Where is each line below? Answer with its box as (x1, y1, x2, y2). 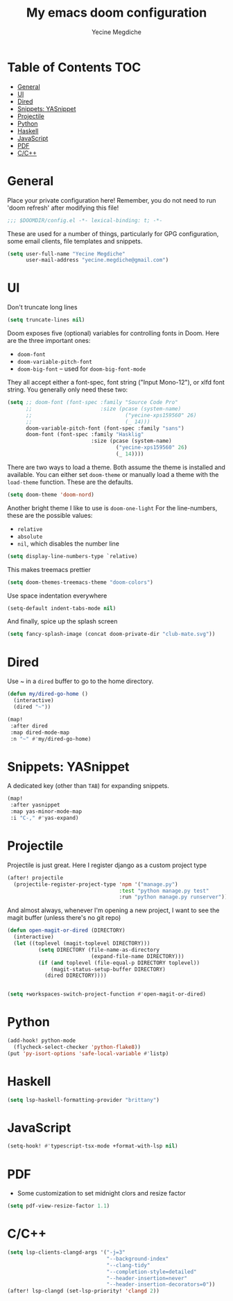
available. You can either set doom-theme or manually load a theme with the (7, 470, 219, 478)
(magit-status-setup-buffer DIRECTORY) (51, 966, 166, 973)
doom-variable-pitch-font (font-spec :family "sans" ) (25, 425, 185, 432)
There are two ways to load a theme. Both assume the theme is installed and (7, 463, 225, 471)
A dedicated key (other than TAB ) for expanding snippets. (7, 782, 170, 790)
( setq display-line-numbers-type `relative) (7, 553, 138, 560)
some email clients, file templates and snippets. (7, 237, 143, 245)
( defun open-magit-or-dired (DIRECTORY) (7, 927, 126, 934)
